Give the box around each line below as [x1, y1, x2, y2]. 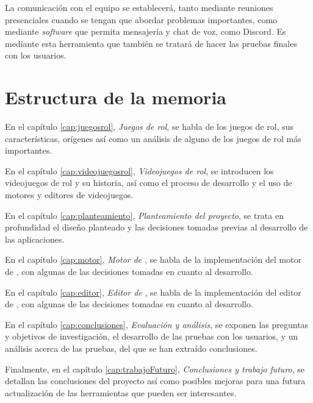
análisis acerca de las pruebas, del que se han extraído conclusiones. [5, 342, 257, 354]
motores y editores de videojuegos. [5, 188, 134, 201]
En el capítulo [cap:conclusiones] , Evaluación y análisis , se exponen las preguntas [5, 318, 309, 330]
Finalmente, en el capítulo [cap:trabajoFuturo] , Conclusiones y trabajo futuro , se [5, 362, 305, 375]
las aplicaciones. [5, 232, 65, 245]
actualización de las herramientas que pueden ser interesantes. [5, 386, 237, 399]
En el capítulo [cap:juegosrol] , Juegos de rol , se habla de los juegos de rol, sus [5, 120, 294, 133]
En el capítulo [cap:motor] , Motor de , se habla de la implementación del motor [5, 253, 302, 266]
